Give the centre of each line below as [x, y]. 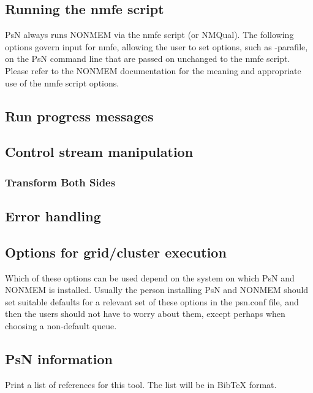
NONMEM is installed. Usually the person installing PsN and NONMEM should [157, 290]
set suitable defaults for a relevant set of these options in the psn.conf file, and [152, 301]
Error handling [53, 216]
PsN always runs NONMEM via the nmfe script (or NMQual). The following [149, 35]
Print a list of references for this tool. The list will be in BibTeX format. [141, 384]
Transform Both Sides [60, 182]
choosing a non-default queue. [61, 325]
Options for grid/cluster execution [116, 252]
